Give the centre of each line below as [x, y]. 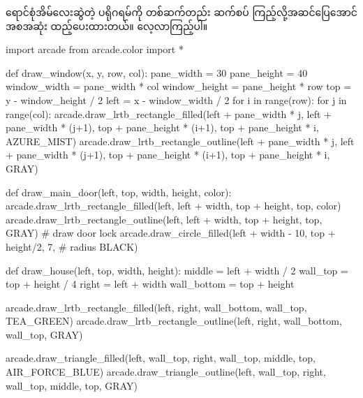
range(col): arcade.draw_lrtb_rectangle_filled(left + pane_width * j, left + [169, 113]
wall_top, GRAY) [44, 334]
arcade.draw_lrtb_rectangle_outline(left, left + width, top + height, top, [164, 219]
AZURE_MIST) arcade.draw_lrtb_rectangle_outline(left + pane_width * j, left [180, 141]
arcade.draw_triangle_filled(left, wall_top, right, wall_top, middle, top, [161, 358]
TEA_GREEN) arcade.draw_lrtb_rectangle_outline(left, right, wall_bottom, [174, 321]
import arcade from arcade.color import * [95, 49]
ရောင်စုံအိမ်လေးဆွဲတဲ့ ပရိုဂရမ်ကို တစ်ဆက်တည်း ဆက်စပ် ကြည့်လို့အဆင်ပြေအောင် [181, 12]
